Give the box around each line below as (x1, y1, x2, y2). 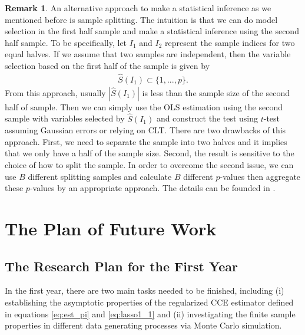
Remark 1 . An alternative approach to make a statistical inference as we (5, 2, 271, 14)
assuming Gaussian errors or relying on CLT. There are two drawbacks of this (5, 124, 286, 136)
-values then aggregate (220, 170, 301, 182)
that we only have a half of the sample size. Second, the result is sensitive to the (5, 147, 294, 159)
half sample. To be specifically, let (5, 36, 127, 48)
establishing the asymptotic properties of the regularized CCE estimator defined (5, 295, 294, 308)
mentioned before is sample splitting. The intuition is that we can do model (5, 13, 278, 25)
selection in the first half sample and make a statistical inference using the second (5, 25, 299, 37)
